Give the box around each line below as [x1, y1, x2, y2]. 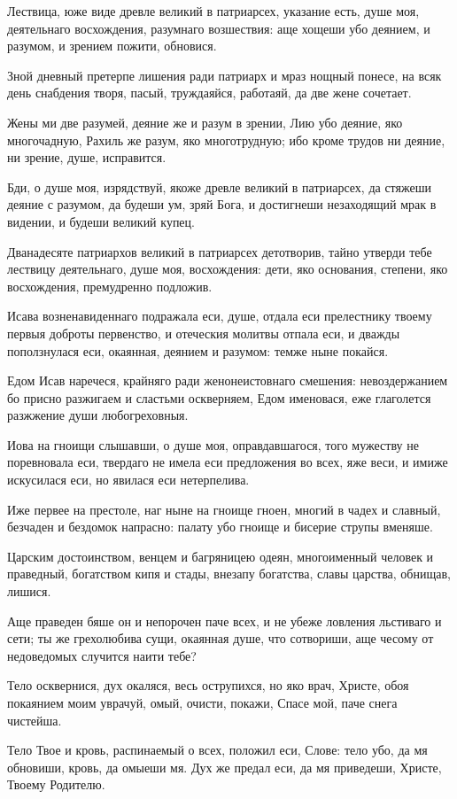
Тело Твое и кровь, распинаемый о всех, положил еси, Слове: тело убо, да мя [7, 741, 428, 759]
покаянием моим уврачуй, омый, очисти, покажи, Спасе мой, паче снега [7, 694, 398, 711]
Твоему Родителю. [7, 775, 105, 794]
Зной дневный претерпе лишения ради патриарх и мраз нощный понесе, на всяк [7, 66, 442, 84]
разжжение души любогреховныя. [7, 406, 189, 424]
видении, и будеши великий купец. [7, 212, 195, 230]
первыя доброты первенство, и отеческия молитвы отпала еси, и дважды [7, 323, 400, 342]
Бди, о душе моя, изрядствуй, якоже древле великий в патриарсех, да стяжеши [7, 177, 431, 196]
